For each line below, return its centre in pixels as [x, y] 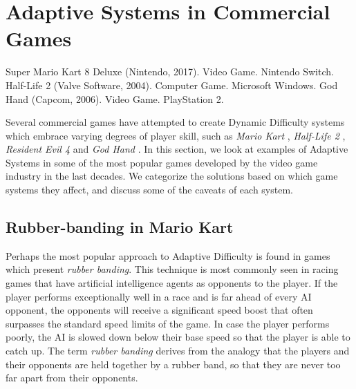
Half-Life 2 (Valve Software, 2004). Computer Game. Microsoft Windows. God [172, 85]
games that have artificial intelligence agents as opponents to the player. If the [172, 283]
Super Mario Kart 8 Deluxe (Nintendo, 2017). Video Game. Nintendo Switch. [170, 72]
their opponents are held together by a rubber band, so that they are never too [173, 364]
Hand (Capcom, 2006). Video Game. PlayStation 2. [115, 98]
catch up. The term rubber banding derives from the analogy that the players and [178, 351]
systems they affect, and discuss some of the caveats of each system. [149, 190]
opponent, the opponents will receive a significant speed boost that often [159, 310]
